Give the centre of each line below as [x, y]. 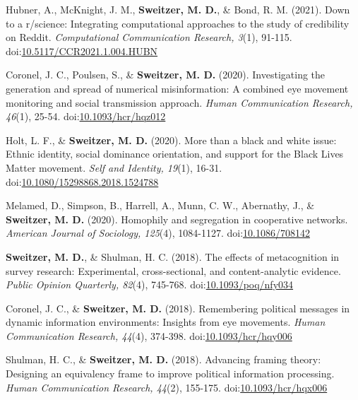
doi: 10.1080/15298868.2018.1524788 [82, 181]
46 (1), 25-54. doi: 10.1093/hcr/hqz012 [86, 116]
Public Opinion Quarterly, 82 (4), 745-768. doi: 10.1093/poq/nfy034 [150, 284]
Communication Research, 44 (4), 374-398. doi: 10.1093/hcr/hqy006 [149, 335]
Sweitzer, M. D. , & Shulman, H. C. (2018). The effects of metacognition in [173, 256]
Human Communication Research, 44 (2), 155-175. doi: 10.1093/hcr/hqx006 [167, 387]
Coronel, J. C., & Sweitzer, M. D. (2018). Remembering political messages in [178, 308]
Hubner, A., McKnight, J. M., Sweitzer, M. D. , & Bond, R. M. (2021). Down [178, 9]
